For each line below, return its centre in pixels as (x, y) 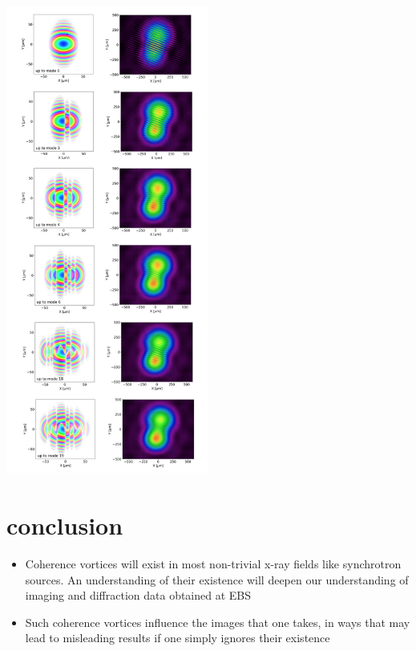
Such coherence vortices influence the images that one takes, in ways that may (218, 622)
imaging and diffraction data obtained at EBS (138, 595)
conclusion (65, 525)
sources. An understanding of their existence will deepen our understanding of (217, 579)
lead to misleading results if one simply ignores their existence (178, 638)
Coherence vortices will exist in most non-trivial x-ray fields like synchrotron (213, 563)
